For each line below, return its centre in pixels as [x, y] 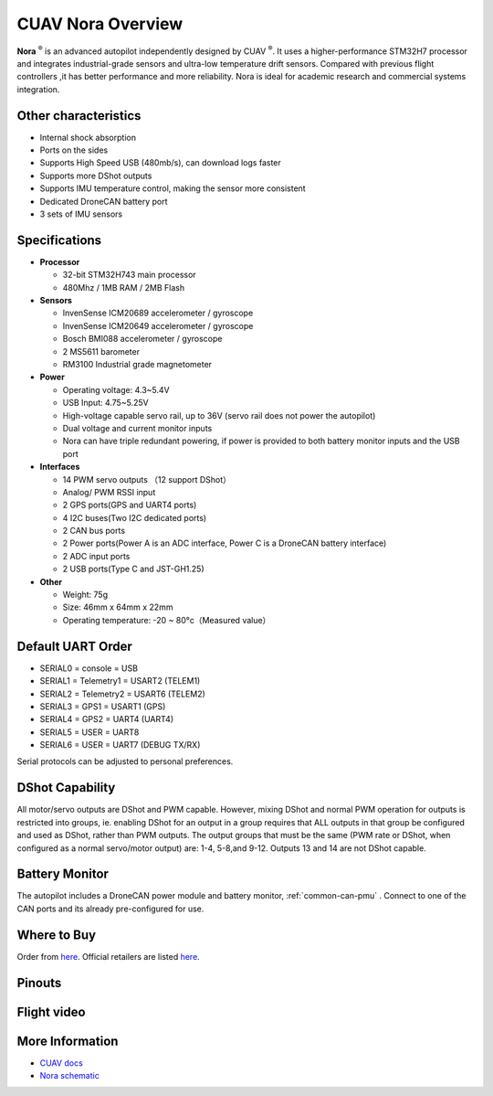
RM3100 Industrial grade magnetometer [137, 364]
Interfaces [60, 467]
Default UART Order [74, 646]
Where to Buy [56, 935]
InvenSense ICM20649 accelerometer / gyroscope [158, 325]
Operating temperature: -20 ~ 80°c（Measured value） [167, 620]
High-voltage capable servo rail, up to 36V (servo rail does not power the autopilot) [219, 415]
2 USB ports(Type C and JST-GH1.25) [133, 569]
